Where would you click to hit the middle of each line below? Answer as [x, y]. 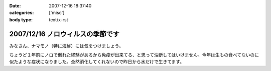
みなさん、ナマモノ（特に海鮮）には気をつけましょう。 [66, 46]
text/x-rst [58, 19]
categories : [22, 13]
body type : [21, 19]
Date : [15, 6]
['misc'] [57, 13]
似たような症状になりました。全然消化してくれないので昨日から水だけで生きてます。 [97, 62]
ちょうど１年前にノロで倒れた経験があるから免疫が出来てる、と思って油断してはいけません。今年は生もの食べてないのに [134, 55]
